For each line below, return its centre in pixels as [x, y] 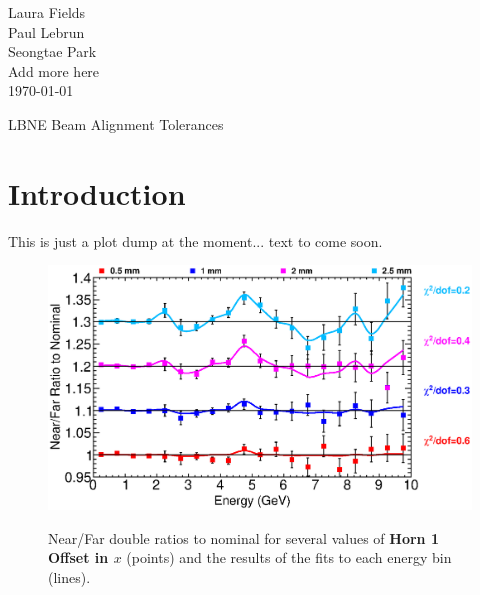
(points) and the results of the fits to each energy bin [289, 557]
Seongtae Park [52, 51]
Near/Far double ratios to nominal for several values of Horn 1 [243, 537]
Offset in [78, 557]
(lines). [69, 577]
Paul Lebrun [46, 31]
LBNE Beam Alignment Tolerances [116, 123]
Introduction [97, 192]
